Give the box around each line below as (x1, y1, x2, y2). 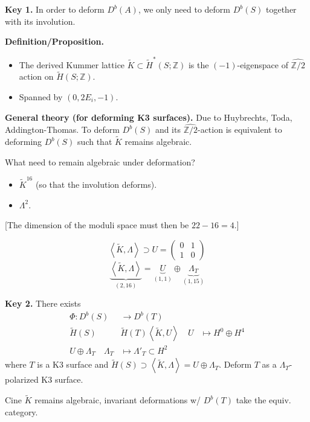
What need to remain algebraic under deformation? (5, 155, 195, 168)
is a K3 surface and (37, 358, 109, 371)
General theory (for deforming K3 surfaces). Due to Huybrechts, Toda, (5, 110, 292, 123)
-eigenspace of (237, 58, 288, 71)
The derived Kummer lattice (19, 58, 125, 71)
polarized (5, 373, 39, 386)
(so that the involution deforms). (35, 178, 157, 191)
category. (5, 405, 38, 418)
